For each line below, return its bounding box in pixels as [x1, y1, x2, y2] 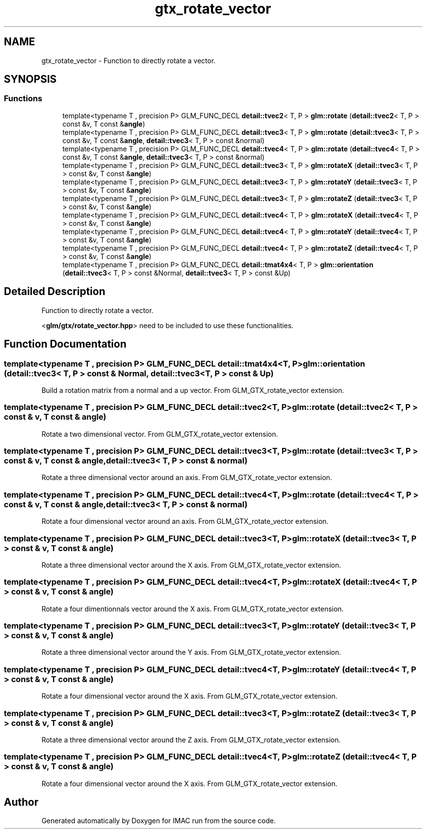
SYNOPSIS [4, 73, 57, 86]
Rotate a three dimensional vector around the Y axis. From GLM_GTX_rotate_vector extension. [41, 648, 341, 657]
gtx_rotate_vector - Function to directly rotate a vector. [41, 56, 216, 65]
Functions [4, 93, 42, 104]
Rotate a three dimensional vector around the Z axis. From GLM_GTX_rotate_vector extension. [41, 735, 341, 744]
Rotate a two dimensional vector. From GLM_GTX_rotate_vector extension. [41, 429, 278, 438]
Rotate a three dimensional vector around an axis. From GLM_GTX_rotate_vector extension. [41, 473, 332, 482]
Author [4, 796, 38, 809]
